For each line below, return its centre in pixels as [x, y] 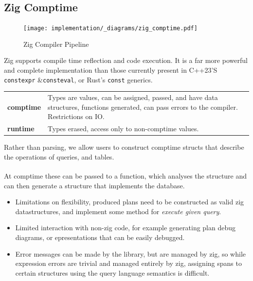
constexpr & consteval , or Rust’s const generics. [78, 79]
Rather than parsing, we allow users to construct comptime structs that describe [124, 147]
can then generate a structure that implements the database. [94, 185]
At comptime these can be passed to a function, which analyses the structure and [126, 175]
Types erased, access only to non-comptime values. [123, 129]
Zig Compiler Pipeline [56, 44]
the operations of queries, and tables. [59, 156]
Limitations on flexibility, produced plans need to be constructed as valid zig [130, 202]
